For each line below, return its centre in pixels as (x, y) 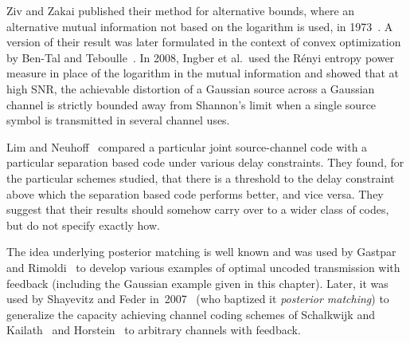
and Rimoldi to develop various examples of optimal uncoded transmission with (203, 267)
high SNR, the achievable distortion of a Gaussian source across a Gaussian (191, 88)
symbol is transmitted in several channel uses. (118, 120)
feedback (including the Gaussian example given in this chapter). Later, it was (197, 283)
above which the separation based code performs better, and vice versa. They (195, 193)
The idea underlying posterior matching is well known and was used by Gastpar (201, 252)
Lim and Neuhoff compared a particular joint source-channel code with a (187, 146)
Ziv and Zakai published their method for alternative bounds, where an (181, 10)
